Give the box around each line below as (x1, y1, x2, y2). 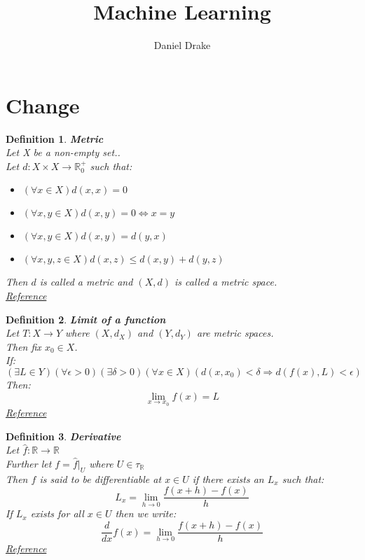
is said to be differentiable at (39, 471, 162, 486)
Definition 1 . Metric (6, 131, 104, 146)
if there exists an (192, 471, 264, 486)
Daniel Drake (153, 38, 211, 52)
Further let (6, 456, 52, 470)
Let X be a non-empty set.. (6, 145, 120, 160)
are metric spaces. (196, 325, 274, 340)
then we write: (115, 506, 177, 521)
